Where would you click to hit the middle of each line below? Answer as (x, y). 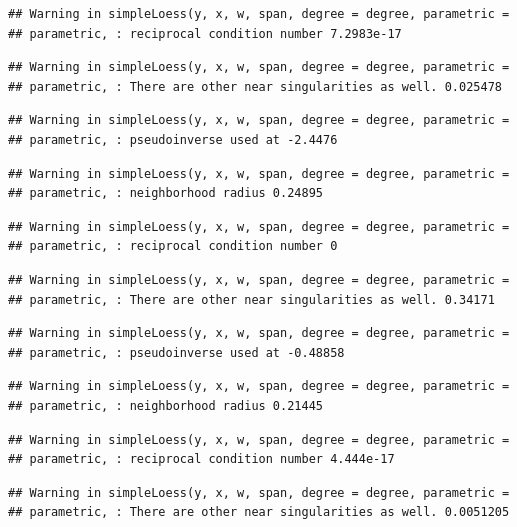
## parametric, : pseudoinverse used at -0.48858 (176, 352)
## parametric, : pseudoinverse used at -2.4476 (173, 139)
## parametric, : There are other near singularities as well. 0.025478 (255, 86)
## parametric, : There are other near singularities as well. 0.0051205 (259, 512)
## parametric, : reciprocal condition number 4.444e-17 (201, 459)
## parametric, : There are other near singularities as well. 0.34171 (251, 299)
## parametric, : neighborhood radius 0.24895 (165, 193)
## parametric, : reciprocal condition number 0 (173, 246)
